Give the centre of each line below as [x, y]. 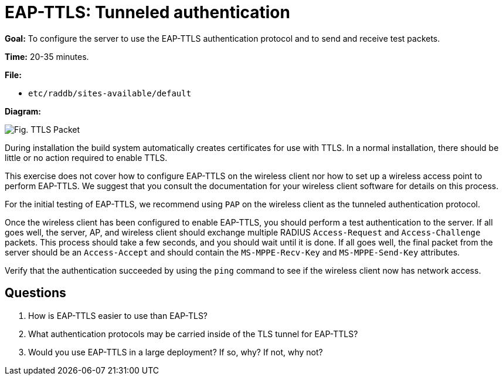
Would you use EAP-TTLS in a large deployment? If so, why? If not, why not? [176, 352]
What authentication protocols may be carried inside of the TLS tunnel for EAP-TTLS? [193, 334]
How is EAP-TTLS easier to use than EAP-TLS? [118, 315]
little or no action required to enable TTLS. [86, 157]
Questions [35, 293]
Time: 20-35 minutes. [47, 56]
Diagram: [23, 111]
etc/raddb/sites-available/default [110, 93]
